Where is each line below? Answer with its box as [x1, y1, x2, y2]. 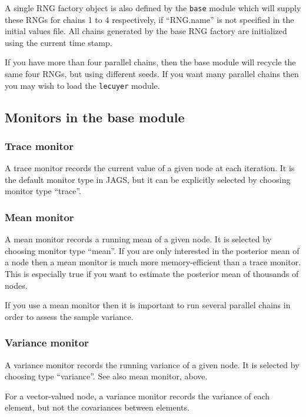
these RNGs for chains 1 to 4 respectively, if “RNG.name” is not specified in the [5, 13, 294, 25]
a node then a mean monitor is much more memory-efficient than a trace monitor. [5, 256, 301, 268]
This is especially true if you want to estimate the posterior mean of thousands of [5, 268, 299, 280]
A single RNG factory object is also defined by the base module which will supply [5, 2, 301, 14]
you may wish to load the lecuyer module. [5, 79, 160, 91]
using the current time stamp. [5, 36, 112, 48]
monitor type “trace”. [5, 185, 81, 197]
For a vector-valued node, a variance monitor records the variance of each [5, 389, 270, 402]
